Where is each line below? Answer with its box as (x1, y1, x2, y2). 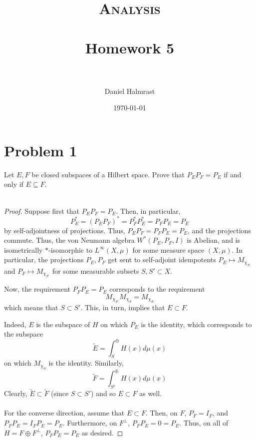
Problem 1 (4, 140, 77, 160)
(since (51, 388, 69, 399)
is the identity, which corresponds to (141, 319, 252, 329)
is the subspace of (36, 319, 90, 329)
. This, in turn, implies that (80, 302, 165, 313)
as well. (139, 388, 162, 399)
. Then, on (145, 408, 178, 418)
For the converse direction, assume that (4, 408, 125, 418)
